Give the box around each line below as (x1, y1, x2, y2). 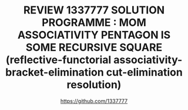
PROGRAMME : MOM (42, 16, 146, 29)
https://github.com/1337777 (60, 97, 128, 104)
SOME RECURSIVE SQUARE (25, 41, 163, 54)
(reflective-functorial (5, 53, 112, 67)
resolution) (66, 78, 122, 91)
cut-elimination (106, 66, 183, 79)
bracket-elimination (5, 66, 104, 79)
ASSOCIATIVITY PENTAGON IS (17, 29, 171, 42)
